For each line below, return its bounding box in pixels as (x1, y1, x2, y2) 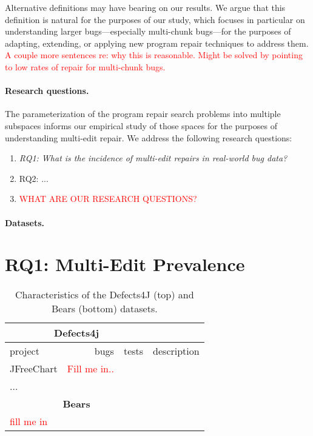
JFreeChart (10, 361, 58, 376)
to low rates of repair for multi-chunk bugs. (5, 60, 166, 73)
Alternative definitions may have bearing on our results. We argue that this (5, 1, 286, 13)
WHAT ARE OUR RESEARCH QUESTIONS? (19, 192, 197, 205)
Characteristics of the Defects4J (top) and (15, 287, 194, 302)
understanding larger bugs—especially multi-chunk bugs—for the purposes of (5, 25, 291, 38)
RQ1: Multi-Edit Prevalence (5, 252, 245, 277)
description (153, 344, 200, 358)
